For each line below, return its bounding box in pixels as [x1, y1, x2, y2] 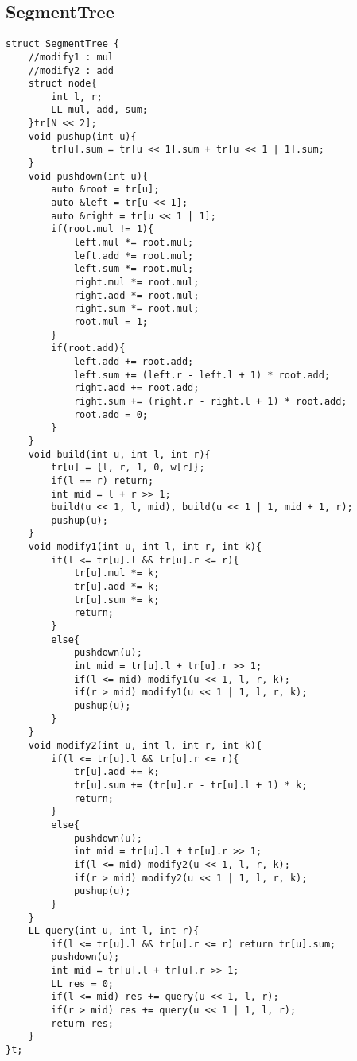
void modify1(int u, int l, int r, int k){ [28, 541, 262, 553]
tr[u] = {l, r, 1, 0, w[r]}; [51, 462, 205, 474]
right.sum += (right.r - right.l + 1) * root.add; [73, 395, 347, 407]
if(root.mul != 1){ [51, 223, 154, 235]
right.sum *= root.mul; [73, 303, 200, 315]
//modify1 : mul [28, 51, 114, 63]
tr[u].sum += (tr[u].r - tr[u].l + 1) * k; [73, 779, 308, 791]
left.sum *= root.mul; [73, 263, 194, 275]
